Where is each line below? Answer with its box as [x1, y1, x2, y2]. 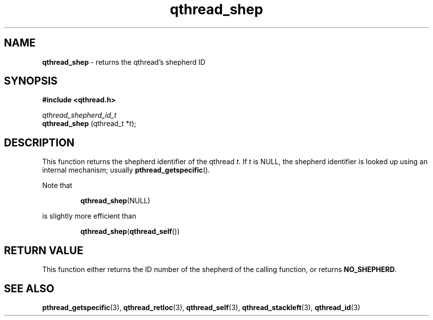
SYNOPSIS [4, 75, 58, 88]
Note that [42, 181, 73, 190]
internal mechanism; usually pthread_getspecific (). [42, 166, 210, 175]
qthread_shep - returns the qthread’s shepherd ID [42, 57, 206, 66]
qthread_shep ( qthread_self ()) [80, 227, 180, 236]
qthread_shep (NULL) [80, 196, 150, 205]
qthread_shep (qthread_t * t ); [42, 119, 136, 128]
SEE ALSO [4, 282, 54, 295]
